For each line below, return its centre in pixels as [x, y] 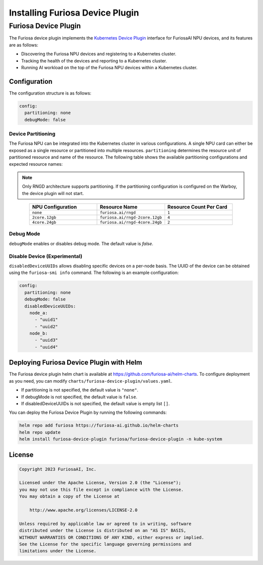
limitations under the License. [58, 551]
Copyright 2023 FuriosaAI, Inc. [58, 469]
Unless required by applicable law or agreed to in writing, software [105, 524]
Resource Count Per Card [197, 207]
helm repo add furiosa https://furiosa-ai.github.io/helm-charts [99, 426]
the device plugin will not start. [53, 193]
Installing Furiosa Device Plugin [74, 13]
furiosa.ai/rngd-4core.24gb [131, 223]
